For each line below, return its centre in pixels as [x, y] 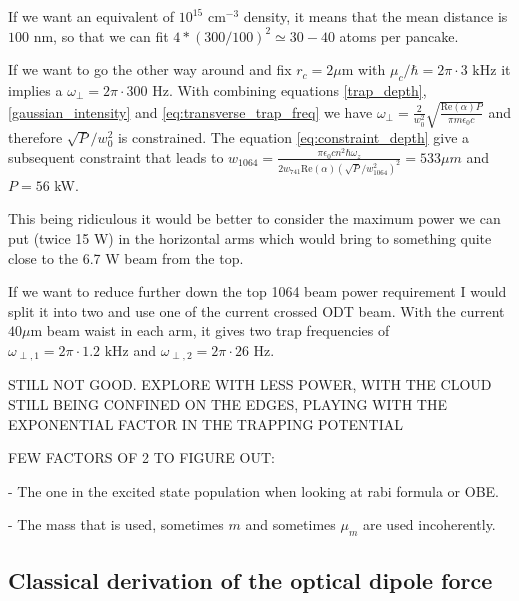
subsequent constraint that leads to [116, 156]
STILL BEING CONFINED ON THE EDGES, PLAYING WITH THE [227, 404]
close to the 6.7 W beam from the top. [126, 257]
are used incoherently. [429, 524]
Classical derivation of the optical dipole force [250, 579]
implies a [35, 89]
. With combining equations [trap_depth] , [297, 89]
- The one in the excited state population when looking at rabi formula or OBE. [253, 490]
